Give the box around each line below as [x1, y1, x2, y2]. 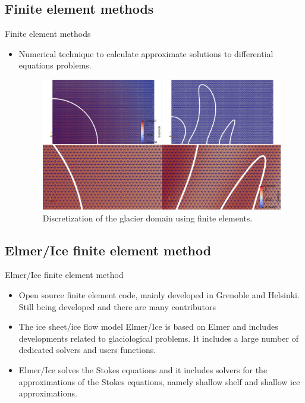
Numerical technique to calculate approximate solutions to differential [18, 47, 273, 60]
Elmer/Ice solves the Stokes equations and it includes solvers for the [18, 364, 268, 376]
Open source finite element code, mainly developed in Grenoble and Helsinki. [18, 289, 300, 301]
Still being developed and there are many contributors [18, 300, 216, 313]
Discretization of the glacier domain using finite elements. [42, 211, 253, 224]
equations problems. [18, 59, 92, 71]
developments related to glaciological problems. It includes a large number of [18, 332, 298, 344]
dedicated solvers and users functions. [18, 343, 156, 356]
